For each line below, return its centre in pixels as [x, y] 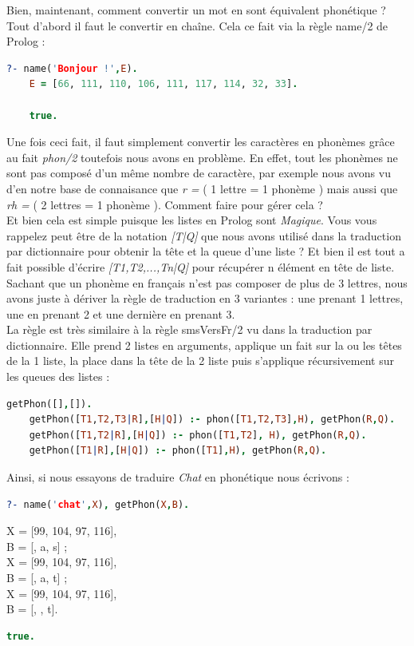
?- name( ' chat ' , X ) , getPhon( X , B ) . [98, 504]
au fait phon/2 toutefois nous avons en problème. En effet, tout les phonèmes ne [202, 157]
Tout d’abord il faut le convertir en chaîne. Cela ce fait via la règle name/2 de [197, 25]
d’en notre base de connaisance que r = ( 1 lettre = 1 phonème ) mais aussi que [202, 188]
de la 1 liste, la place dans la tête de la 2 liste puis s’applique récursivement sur [200, 361]
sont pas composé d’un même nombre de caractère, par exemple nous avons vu [199, 173]
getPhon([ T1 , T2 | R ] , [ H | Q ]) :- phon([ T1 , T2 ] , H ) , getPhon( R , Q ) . [198, 435]
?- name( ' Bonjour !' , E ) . [72, 68]
